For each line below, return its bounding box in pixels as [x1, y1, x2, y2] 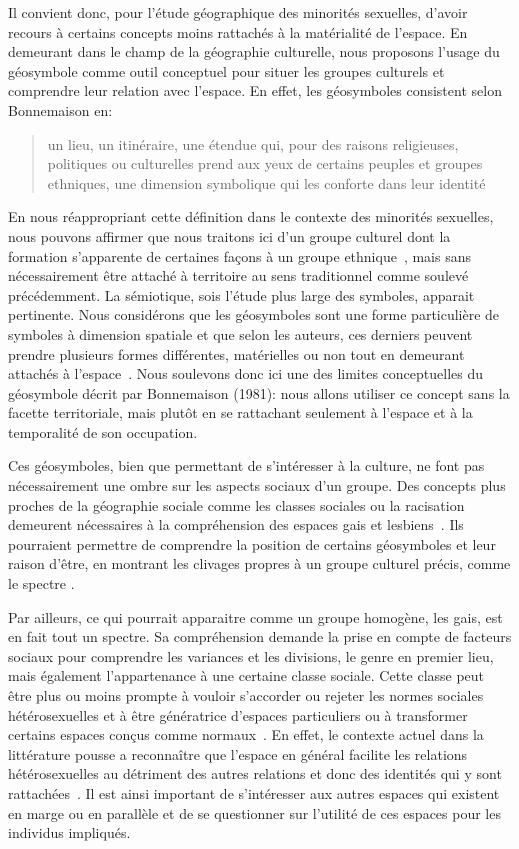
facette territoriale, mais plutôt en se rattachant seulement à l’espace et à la [8, 402, 473, 423]
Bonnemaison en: [8, 99, 113, 120]
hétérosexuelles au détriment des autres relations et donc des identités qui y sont [8, 763, 502, 784]
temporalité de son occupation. [8, 421, 198, 442]
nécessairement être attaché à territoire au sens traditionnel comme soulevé [8, 265, 469, 286]
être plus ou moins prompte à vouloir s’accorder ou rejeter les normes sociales [8, 685, 484, 705]
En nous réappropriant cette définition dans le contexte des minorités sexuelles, [8, 206, 494, 227]
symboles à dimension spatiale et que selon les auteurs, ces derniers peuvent [8, 323, 473, 344]
